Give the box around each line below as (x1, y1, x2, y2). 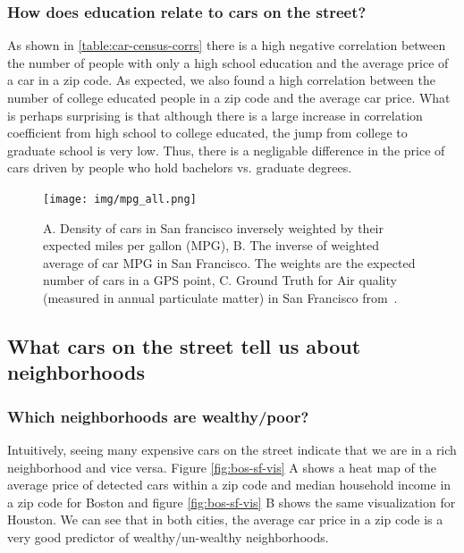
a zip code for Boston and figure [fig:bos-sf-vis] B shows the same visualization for (7, 492, 456, 511)
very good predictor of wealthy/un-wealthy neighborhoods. (7, 527, 329, 546)
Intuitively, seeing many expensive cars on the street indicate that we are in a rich (7, 440, 457, 458)
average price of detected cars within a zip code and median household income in (7, 475, 451, 494)
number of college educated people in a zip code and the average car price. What (7, 88, 451, 106)
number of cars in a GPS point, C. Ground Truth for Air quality (43, 271, 397, 289)
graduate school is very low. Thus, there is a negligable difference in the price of (7, 140, 445, 159)
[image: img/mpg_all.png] (43, 192, 197, 205)
